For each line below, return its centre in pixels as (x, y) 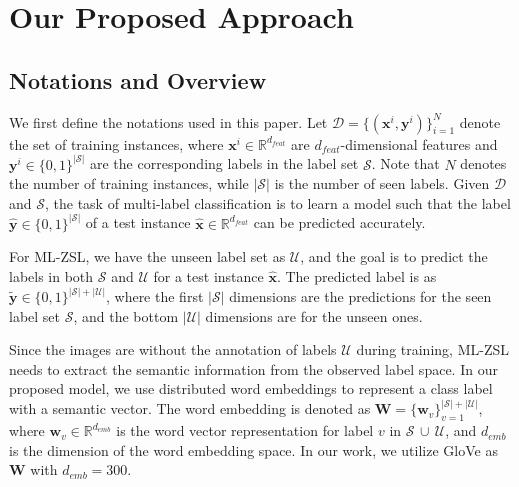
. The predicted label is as (356, 276)
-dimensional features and (419, 143)
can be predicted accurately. (339, 222)
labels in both (51, 276)
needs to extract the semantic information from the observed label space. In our (253, 368)
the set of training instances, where (116, 143)
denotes (483, 163)
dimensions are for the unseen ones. (314, 315)
